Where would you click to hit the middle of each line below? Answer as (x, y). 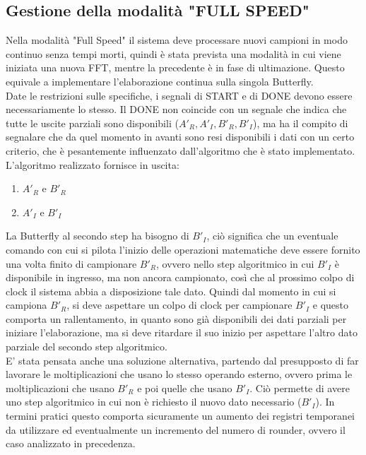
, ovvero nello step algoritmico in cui (235, 263)
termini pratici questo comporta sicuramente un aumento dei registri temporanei (181, 416)
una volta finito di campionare (71, 263)
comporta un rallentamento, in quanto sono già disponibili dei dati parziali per (176, 318)
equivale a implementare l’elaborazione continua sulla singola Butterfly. (160, 81)
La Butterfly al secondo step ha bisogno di (98, 236)
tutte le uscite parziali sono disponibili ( (92, 123)
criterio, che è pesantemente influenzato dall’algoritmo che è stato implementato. (181, 150)
